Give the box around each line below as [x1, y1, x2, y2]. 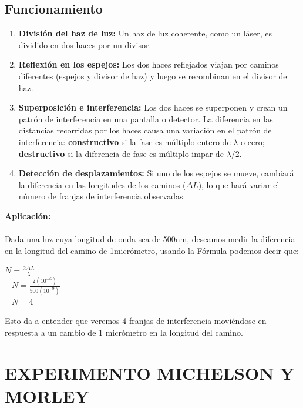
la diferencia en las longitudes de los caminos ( [18, 178, 186, 190]
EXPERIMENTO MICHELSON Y [5, 360, 295, 384]
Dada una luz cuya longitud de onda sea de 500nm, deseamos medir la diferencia [5, 233, 295, 245]
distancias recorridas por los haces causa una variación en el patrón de [18, 124, 272, 136]
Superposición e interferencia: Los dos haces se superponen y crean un [18, 101, 288, 113]
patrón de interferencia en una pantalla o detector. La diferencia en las [18, 112, 273, 125]
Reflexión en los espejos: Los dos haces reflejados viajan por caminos [18, 58, 279, 71]
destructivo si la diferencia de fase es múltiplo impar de [18, 147, 224, 159]
